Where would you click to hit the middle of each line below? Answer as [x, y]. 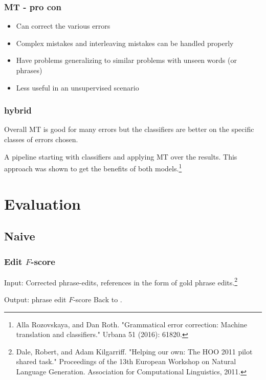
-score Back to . [98, 299]
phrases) [29, 70]
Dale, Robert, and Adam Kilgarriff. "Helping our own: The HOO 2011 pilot [134, 351]
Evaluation [42, 203]
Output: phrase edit [35, 299]
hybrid [18, 110]
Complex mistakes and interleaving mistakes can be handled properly [125, 43]
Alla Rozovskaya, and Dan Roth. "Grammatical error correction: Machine [131, 324]
